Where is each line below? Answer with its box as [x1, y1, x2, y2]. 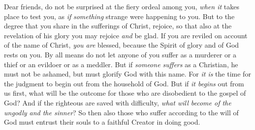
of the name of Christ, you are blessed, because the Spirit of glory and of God [4, 40, 239, 50]
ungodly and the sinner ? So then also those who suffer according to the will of [4, 107, 239, 117]
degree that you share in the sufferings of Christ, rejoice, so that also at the [4, 21, 232, 31]
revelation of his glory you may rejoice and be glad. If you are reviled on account [4, 30, 248, 40]
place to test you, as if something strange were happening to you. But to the [4, 11, 235, 21]
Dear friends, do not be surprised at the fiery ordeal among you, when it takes [4, 1, 239, 11]
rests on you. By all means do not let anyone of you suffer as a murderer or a [4, 49, 237, 59]
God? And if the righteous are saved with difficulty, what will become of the [4, 97, 231, 107]
